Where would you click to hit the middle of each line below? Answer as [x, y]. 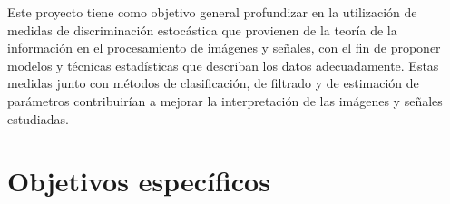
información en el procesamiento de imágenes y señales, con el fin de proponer [224, 48]
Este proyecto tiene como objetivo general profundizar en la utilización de [212, 12]
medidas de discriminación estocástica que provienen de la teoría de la [202, 29]
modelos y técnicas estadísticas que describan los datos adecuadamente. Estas [223, 65]
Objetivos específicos [139, 181]
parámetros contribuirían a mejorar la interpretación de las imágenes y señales [225, 100]
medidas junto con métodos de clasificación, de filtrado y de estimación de [213, 83]
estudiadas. [38, 118]
